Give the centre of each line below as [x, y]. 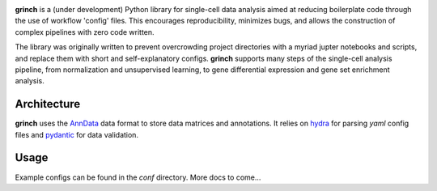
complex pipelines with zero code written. [85, 32]
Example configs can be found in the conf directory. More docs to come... [138, 177]
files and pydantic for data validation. [77, 134]
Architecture [48, 104]
